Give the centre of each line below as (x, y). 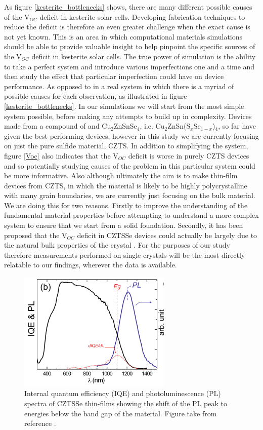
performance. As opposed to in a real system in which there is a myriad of (119, 86)
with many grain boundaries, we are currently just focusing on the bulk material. (130, 195)
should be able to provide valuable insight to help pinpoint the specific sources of (130, 46)
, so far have (237, 126)
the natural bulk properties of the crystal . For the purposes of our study (117, 245)
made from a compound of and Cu (58, 126)
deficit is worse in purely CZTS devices (189, 155)
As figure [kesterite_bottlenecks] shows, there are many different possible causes (128, 7)
